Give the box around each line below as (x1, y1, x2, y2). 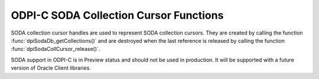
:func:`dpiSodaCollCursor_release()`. (11, 46, 100, 53)
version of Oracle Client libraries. (11, 64, 92, 71)
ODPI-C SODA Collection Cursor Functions (11, 9, 224, 22)
